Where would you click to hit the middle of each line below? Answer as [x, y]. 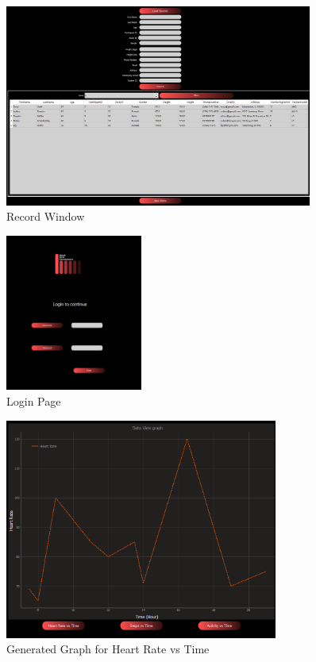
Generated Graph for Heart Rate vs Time [108, 649]
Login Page [34, 400]
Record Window [46, 216]
